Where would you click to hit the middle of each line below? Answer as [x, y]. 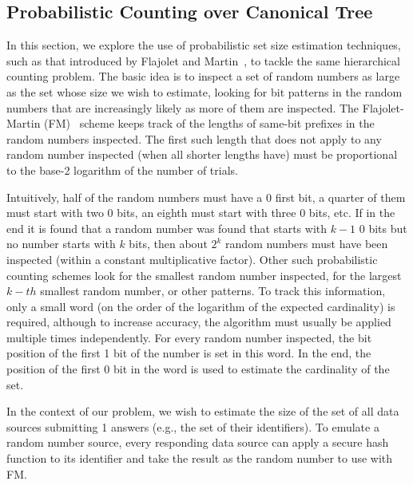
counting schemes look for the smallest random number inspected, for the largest [204, 275]
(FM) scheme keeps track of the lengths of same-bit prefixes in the [209, 123]
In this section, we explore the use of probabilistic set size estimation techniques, [204, 45]
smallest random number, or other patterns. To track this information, [213, 291]
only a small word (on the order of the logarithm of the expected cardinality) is [201, 306]
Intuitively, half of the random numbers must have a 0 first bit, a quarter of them [206, 197]
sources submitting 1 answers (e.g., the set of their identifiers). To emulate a [193, 426]
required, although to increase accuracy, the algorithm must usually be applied [199, 322]
